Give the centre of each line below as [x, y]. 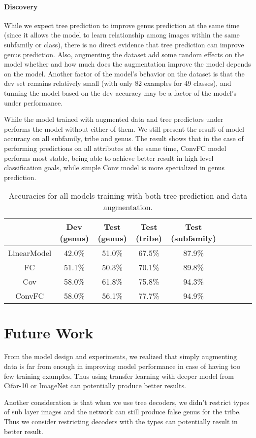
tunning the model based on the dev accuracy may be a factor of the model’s [120, 92]
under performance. [33, 102]
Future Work [49, 333]
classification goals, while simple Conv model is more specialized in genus [114, 167]
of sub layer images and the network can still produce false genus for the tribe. [123, 412]
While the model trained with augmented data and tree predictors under [114, 119]
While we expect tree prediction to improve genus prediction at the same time [122, 25]
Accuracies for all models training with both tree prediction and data [128, 196]
